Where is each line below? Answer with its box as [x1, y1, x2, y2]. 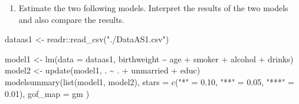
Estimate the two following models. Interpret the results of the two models [18, 2, 288, 14]
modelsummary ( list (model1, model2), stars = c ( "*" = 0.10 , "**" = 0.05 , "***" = [5, 75, 294, 88]
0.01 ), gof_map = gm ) [5, 87, 90, 99]
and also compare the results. [18, 13, 124, 25]
